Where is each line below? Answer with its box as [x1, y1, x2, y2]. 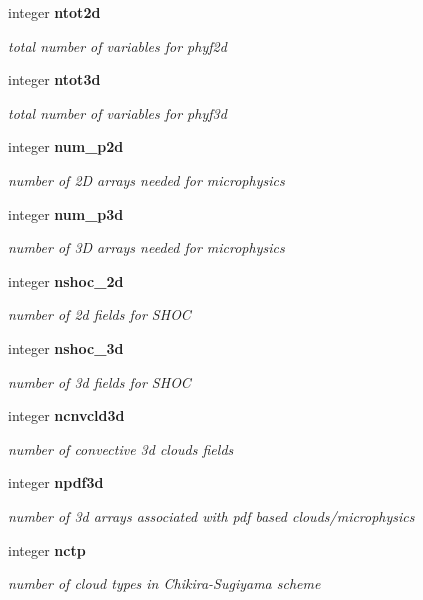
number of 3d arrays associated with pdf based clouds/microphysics [8, 505, 415, 526]
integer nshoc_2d [8, 270, 124, 291]
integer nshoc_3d [8, 337, 124, 358]
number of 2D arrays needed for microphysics [8, 169, 285, 190]
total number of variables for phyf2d [8, 35, 227, 56]
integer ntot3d [8, 69, 101, 90]
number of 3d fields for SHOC [8, 371, 191, 392]
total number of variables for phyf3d [8, 102, 227, 123]
